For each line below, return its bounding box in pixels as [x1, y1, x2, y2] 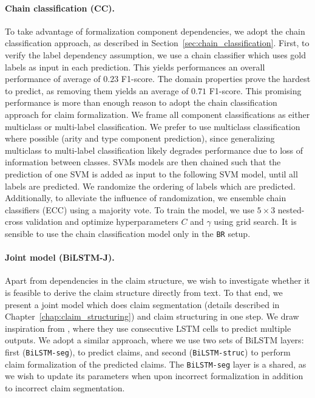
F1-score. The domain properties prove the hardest [121, 72, 311, 85]
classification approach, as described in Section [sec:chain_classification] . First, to [5, 36, 310, 49]
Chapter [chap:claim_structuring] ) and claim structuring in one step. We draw [5, 310, 299, 323]
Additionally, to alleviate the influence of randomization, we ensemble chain [5, 191, 286, 204]
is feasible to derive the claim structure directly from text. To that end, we [5, 286, 283, 298]
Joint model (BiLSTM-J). [5, 251, 115, 264]
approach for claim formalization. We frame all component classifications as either [5, 108, 310, 120]
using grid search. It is [214, 215, 297, 228]
